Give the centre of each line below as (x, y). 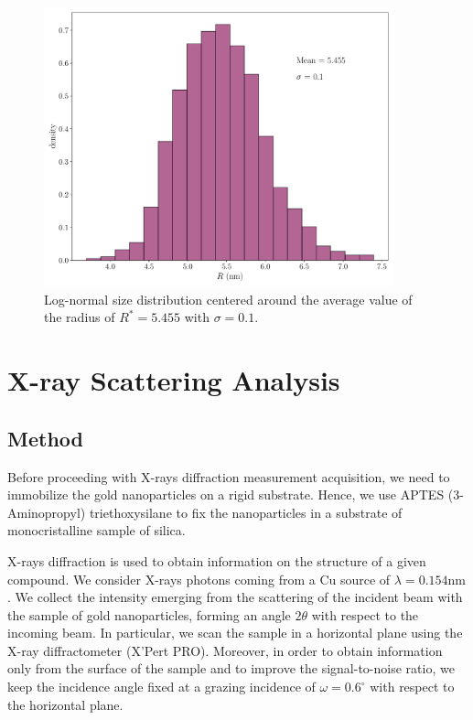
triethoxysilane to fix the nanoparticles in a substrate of (246, 512)
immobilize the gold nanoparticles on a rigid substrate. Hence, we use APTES (226, 494)
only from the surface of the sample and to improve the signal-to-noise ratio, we (231, 668)
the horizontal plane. (65, 704)
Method (45, 438)
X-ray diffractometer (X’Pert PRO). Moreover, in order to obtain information (225, 650)
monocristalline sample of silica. (97, 530)
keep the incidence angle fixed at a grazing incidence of (161, 687)
